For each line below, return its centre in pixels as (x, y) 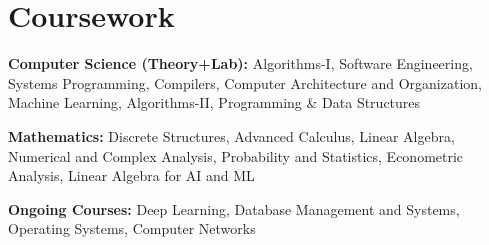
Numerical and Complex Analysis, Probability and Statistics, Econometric (236, 155)
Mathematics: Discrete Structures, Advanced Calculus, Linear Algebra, (231, 135)
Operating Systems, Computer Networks (132, 228)
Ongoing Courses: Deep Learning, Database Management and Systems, (234, 208)
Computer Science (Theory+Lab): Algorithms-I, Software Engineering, (240, 63)
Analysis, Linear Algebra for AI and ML (131, 175)
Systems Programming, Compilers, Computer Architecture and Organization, (245, 82)
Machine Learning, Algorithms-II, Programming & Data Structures (214, 102)
